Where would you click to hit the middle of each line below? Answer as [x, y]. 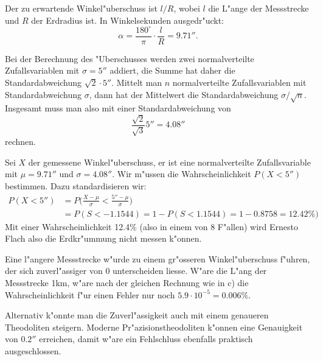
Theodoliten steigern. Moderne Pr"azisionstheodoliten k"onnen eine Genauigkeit [154, 327]
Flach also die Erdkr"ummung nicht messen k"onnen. [103, 238]
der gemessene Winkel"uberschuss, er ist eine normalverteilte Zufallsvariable [169, 162]
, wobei [187, 8]
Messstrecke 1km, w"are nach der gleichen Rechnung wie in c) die [127, 283]
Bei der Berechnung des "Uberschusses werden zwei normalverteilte [130, 58]
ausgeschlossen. [33, 351]
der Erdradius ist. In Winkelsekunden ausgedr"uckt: [127, 20]
